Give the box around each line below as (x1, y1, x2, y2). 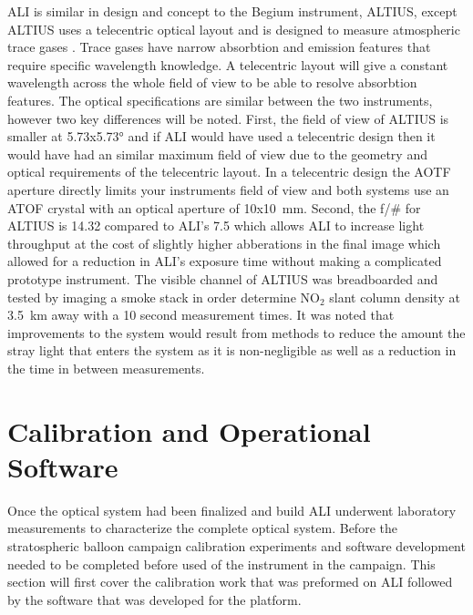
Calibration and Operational (7, 412, 371, 449)
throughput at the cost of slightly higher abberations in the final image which (7, 233, 441, 252)
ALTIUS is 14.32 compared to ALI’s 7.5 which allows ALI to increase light (7, 216, 425, 235)
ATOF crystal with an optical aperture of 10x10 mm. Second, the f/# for (7, 198, 421, 217)
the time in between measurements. (7, 358, 205, 377)
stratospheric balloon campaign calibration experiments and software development (7, 536, 466, 555)
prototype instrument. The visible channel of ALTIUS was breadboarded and (7, 269, 438, 288)
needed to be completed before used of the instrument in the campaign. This (7, 554, 436, 573)
